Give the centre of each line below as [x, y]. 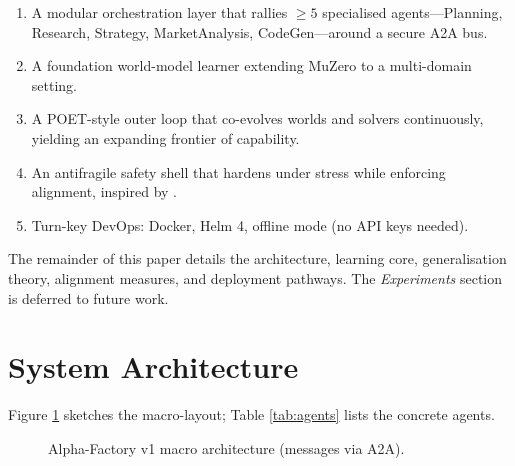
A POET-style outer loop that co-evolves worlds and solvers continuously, [257, 118]
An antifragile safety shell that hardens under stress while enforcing [238, 171]
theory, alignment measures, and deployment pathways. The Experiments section [255, 277]
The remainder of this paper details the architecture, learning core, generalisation [257, 258]
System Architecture [153, 366]
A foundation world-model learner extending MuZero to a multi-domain [251, 65]
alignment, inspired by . [104, 191]
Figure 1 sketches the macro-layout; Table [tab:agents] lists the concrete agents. [251, 414]
